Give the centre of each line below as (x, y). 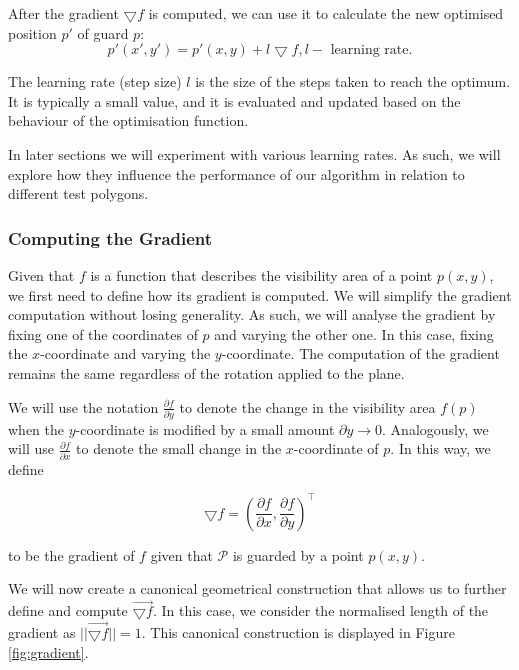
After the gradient (63, 13)
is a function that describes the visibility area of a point (261, 274)
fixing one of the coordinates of (103, 333)
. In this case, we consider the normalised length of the (320, 610)
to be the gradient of (71, 554)
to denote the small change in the (179, 448)
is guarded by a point (298, 554)
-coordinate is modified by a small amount (205, 428)
